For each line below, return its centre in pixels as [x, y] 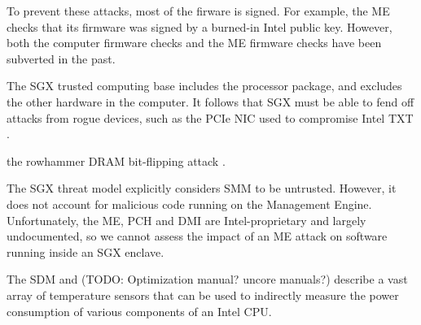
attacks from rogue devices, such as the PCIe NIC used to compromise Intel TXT [210, 117]
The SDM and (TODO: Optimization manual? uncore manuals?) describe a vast [207, 279]
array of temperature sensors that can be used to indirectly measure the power [203, 295]
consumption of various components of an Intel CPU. [139, 311]
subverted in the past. [61, 58]
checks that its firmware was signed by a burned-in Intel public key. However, [200, 26]
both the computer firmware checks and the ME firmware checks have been [194, 43]
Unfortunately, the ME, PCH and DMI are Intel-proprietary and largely [186, 220]
